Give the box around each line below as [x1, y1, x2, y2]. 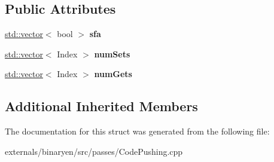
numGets [94, 68, 132, 80]
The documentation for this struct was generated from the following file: [5, 125, 270, 137]
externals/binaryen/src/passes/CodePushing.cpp [5, 145, 183, 157]
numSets [94, 47, 130, 60]
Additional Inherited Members [5, 97, 198, 115]
